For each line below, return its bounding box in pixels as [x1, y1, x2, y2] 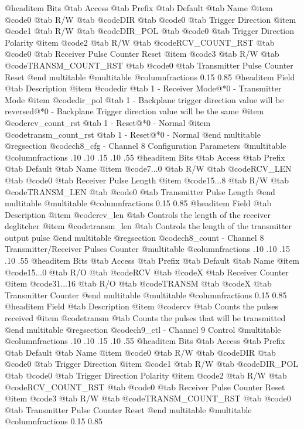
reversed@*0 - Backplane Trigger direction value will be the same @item [5, 105, 264, 117]
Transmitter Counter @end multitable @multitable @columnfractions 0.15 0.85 [5, 288, 287, 301]
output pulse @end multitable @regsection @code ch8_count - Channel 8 [5, 231, 264, 243]
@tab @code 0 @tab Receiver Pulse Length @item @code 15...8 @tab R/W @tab [5, 173, 289, 186]
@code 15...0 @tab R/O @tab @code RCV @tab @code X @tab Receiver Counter [5, 265, 289, 278]
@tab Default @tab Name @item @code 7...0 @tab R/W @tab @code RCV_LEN [5, 162, 292, 175]
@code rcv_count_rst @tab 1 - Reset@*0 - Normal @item [5, 116, 211, 128]
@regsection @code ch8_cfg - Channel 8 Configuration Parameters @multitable [5, 139, 286, 152]
